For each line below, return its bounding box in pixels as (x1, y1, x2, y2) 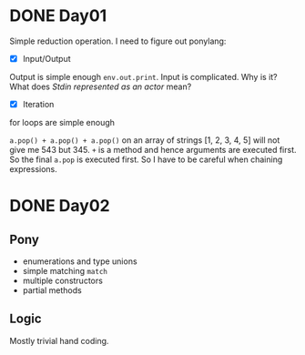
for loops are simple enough (9, 117, 116, 128)
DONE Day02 (9, 196, 111, 217)
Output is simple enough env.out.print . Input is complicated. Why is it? (9, 72, 278, 82)
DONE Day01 (9, 5, 107, 26)
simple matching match (22, 266, 107, 277)
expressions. (9, 164, 57, 175)
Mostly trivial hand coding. (9, 335, 109, 346)
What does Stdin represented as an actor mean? (9, 81, 192, 92)
